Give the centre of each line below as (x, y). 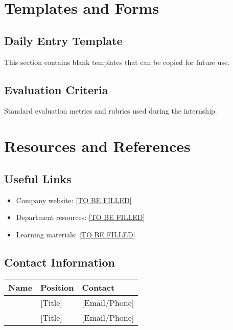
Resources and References (97, 146)
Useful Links (38, 178)
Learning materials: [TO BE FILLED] (76, 234)
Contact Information (60, 262)
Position (57, 287)
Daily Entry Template (63, 40)
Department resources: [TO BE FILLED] (80, 217)
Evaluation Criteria (56, 89)
